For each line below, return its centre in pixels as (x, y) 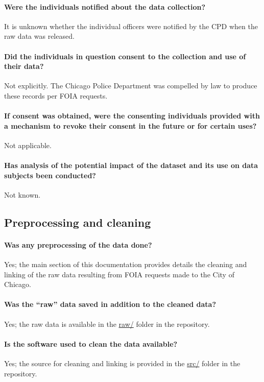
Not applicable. (28, 145)
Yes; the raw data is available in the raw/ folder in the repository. (107, 324)
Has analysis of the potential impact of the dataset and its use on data (131, 165)
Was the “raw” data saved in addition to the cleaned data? (110, 304)
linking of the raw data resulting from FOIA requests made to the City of (119, 274)
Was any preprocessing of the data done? (78, 244)
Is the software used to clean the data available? (91, 343)
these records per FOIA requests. (56, 95)
